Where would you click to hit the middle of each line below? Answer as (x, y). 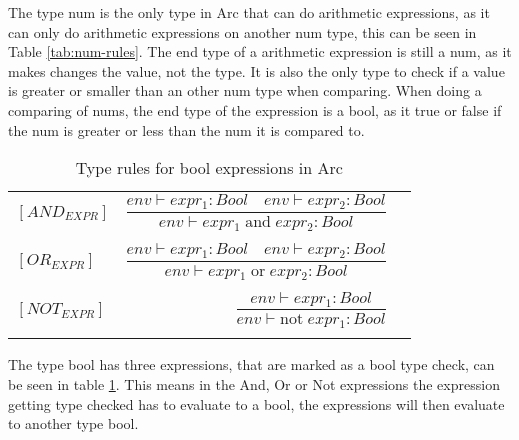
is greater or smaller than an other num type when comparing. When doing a (245, 90)
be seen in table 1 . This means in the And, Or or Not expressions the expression (254, 383)
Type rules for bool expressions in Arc (209, 168)
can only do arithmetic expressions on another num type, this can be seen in (242, 31)
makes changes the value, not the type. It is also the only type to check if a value (256, 70)
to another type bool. (73, 423)
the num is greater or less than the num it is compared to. (186, 129)
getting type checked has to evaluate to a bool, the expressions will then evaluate (256, 403)
